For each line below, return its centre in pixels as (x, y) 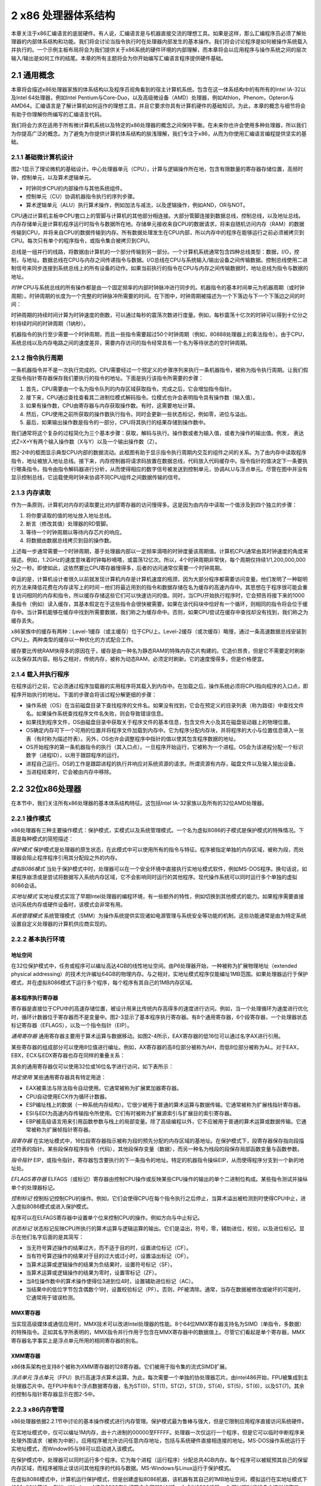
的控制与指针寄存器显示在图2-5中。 (54, 1394)
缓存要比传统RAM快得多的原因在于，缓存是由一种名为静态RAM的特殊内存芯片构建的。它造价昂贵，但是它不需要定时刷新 (158, 650)
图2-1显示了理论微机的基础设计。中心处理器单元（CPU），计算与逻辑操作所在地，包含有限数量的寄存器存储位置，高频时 (157, 169)
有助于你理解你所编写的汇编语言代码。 (58, 114)
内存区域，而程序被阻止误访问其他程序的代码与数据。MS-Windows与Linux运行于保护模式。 (122, 1468)
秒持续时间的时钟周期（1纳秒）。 (50, 323)
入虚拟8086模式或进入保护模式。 (51, 1207)
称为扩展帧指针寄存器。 (65, 1130)
